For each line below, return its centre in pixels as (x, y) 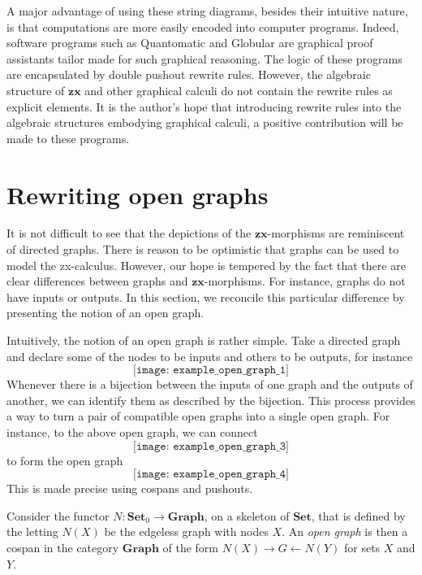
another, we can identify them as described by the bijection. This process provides (211, 400)
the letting (32, 531)
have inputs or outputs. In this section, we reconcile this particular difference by (206, 296)
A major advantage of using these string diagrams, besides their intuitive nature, (207, 11)
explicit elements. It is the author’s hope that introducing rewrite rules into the (204, 106)
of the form (191, 547)
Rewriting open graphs (138, 194)
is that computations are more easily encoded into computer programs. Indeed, (203, 26)
